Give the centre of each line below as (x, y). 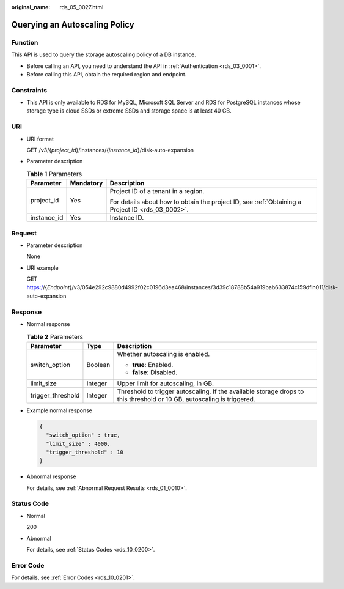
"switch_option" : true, (83, 435)
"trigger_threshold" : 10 (85, 452)
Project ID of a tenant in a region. (157, 191)
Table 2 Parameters (55, 336)
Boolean (98, 365)
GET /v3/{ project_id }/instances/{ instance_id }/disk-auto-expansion (110, 150)
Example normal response (60, 410)
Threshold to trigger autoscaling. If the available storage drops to (210, 391)
